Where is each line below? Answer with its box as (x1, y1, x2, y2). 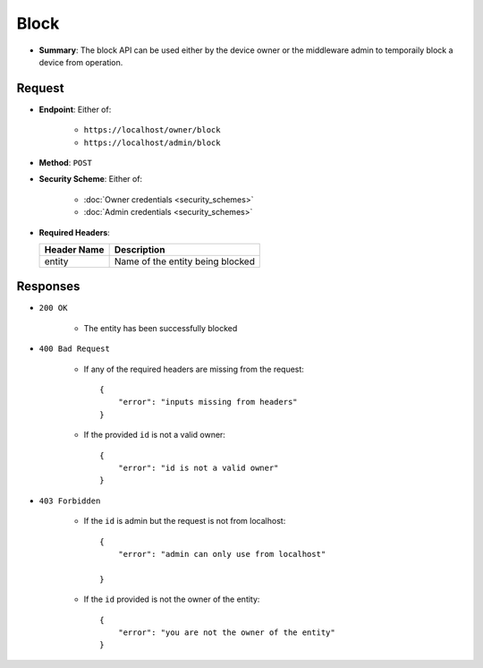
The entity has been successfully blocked (83, 322, 238, 333)
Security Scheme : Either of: (38, 174, 143, 184)
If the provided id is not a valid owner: (83, 430, 225, 441)
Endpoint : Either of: (38, 104, 112, 115)
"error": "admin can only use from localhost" (117, 549, 326, 559)
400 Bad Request (38, 344, 111, 354)
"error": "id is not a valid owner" (117, 463, 279, 473)
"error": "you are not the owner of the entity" (117, 627, 335, 638)
